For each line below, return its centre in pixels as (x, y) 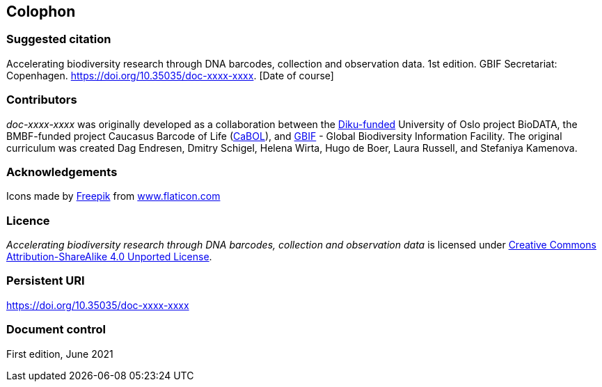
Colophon (41, 11)
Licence (28, 220)
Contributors (42, 100)
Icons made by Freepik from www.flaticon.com (113, 196)
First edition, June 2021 (60, 354)
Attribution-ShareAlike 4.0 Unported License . (109, 257)
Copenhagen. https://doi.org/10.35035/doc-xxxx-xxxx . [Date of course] (170, 75)
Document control (56, 330)
